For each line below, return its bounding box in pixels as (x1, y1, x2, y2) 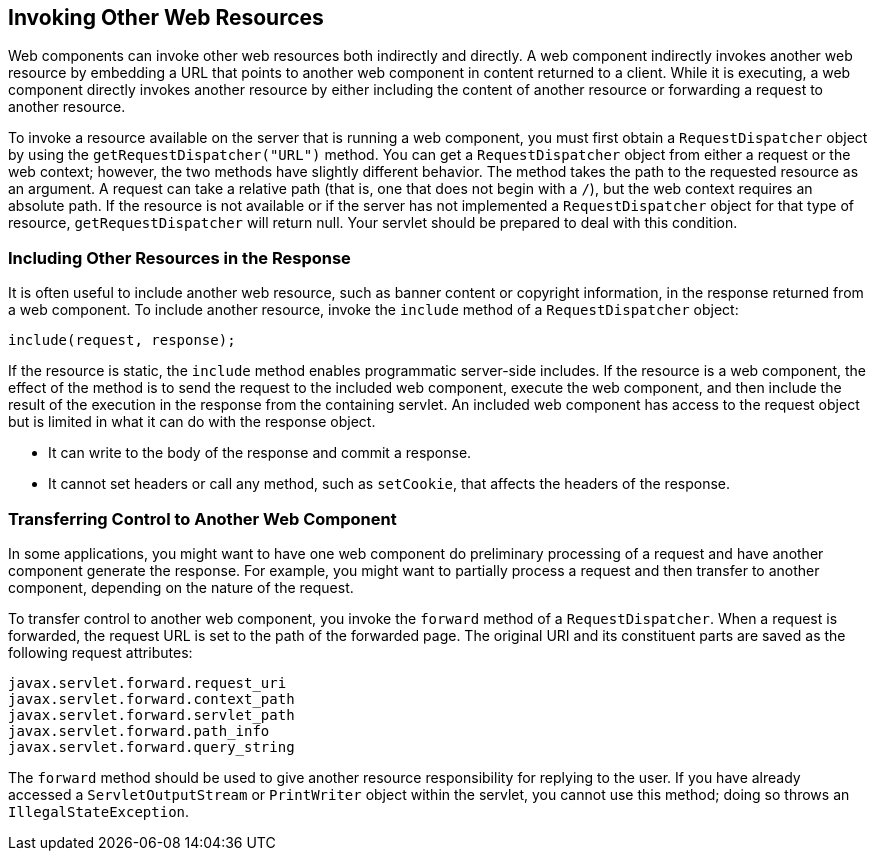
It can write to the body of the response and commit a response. (48, 444, 472, 462)
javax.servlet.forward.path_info (8, 722, 270, 739)
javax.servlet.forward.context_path (8, 690, 295, 707)
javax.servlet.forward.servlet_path (8, 706, 295, 723)
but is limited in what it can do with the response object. (8, 413, 376, 431)
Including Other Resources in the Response (8, 247, 351, 268)
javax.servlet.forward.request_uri (8, 674, 287, 691)
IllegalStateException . (8, 802, 190, 820)
